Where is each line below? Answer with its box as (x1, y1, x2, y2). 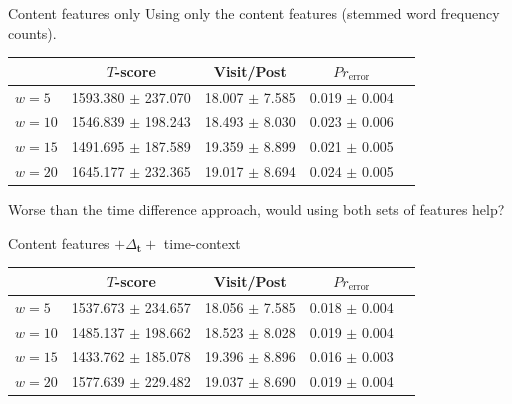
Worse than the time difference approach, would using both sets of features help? (8, 199, 505, 220)
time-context (163, 232, 241, 253)
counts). (8, 22, 57, 43)
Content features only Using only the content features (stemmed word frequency (8, 3, 500, 23)
